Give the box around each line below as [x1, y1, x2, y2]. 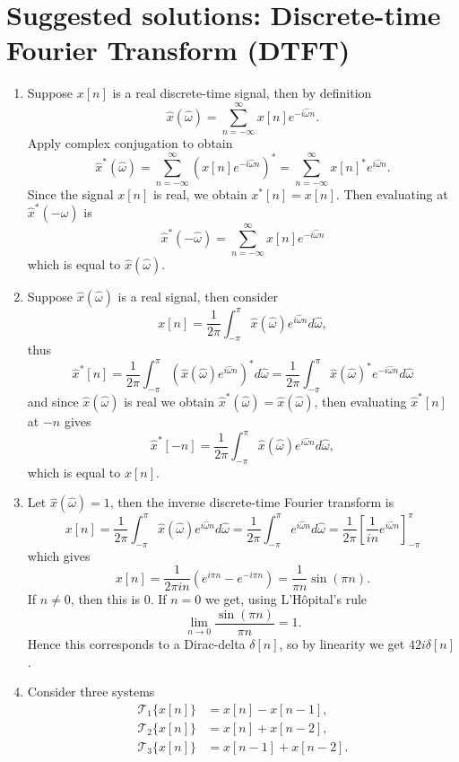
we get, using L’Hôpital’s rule [204, 590, 368, 609]
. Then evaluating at [335, 184, 448, 203]
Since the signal [27, 184, 114, 203]
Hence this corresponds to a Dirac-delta [27, 635, 246, 653]
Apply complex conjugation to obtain [27, 134, 233, 153]
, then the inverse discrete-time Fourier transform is [109, 493, 394, 512]
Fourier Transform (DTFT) [6, 31, 351, 68]
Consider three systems [27, 682, 155, 701]
